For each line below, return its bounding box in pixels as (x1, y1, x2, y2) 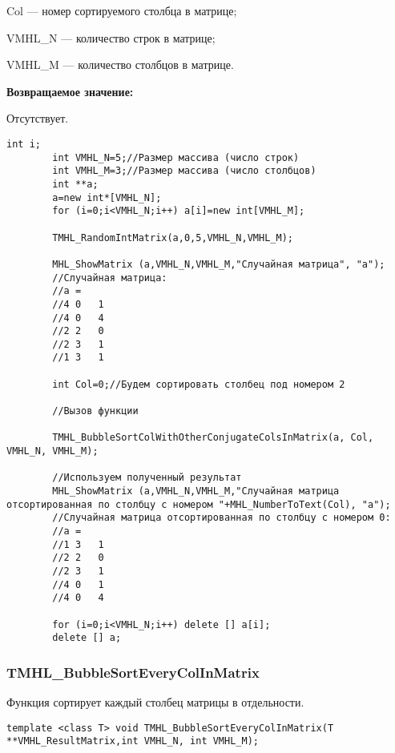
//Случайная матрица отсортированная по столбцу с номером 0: (52, 512, 391, 524)
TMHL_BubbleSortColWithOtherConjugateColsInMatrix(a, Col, (52, 432, 374, 444)
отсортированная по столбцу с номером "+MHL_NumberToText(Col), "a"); (6, 498, 391, 510)
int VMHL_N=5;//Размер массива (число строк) (52, 151, 300, 163)
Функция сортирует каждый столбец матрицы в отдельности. (6, 694, 304, 711)
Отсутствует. (6, 110, 69, 127)
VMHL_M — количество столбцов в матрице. (6, 56, 234, 73)
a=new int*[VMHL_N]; (52, 191, 162, 203)
